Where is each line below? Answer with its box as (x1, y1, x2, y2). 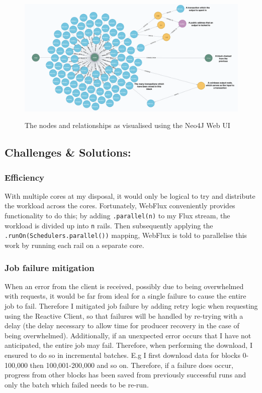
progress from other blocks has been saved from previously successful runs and (5, 369, 246, 380)
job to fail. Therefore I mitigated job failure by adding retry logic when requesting (5, 301, 258, 311)
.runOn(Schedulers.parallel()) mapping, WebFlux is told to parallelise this (5, 230, 247, 240)
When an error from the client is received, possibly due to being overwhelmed (5, 281, 244, 291)
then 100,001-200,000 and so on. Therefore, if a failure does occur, (30, 359, 233, 370)
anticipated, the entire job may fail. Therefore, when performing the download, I (5, 340, 252, 350)
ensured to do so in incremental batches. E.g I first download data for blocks (5, 349, 240, 360)
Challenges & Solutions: (5, 145, 131, 160)
